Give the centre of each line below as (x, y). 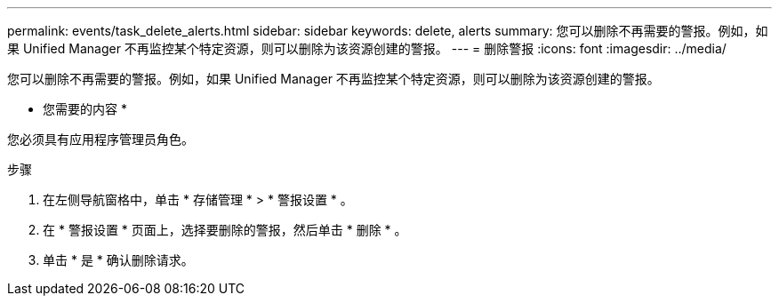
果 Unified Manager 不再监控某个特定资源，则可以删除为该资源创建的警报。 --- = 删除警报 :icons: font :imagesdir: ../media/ (367, 48)
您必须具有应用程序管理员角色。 (100, 139)
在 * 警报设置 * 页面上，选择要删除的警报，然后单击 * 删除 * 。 (225, 230)
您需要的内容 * (85, 109)
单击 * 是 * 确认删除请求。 (118, 260)
